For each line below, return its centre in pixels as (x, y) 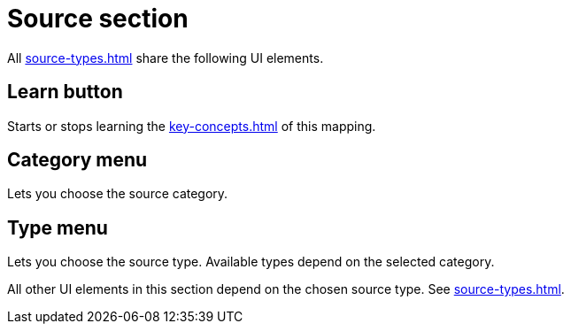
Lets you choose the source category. (118, 194)
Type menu (58, 227)
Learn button (65, 92)
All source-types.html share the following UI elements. (166, 58)
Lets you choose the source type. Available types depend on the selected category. (251, 262)
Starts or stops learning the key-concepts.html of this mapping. (192, 126)
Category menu (77, 160)
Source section (98, 19)
